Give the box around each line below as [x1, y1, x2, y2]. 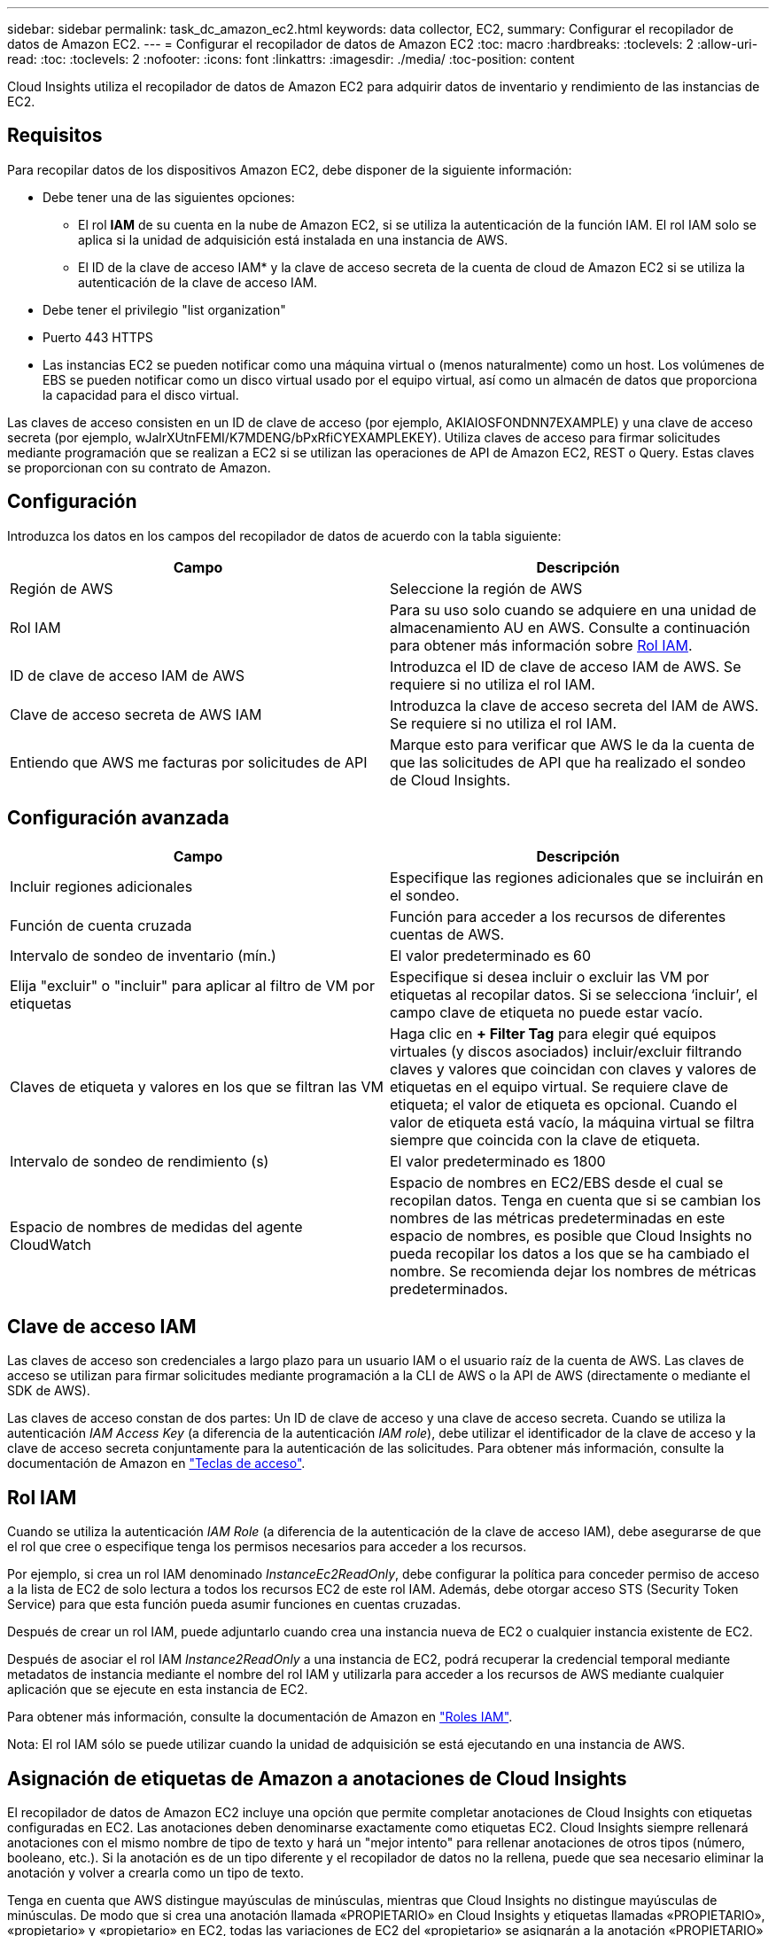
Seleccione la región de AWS [390, 579, 583, 597]
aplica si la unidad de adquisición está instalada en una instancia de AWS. [78, 231, 508, 247]
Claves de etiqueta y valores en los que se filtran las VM [10, 1077, 384, 1096]
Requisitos [7, 124, 103, 147]
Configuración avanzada [7, 807, 229, 830]
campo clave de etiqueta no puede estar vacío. [390, 1003, 703, 1021]
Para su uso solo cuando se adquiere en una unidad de [390, 600, 757, 619]
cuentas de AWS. [390, 925, 505, 943]
